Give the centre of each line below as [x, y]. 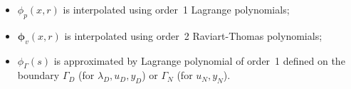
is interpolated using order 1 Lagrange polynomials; [176, 9]
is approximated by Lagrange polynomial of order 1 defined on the [199, 60]
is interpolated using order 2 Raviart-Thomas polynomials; [193, 35]
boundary [38, 75]
